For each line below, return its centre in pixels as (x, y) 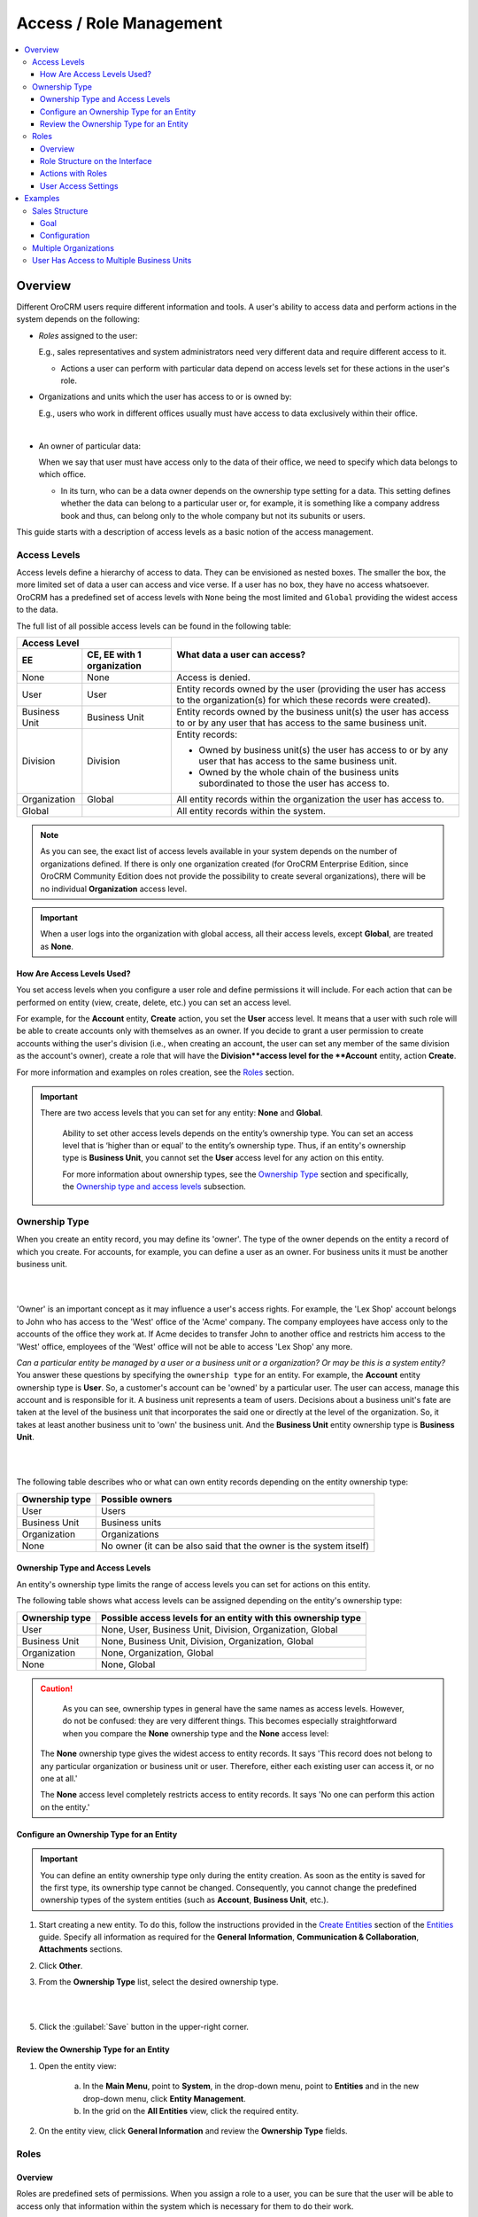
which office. (62, 474)
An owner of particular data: (90, 446)
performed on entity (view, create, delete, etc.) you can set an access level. (154, 1002)
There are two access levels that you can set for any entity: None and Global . (181, 1113)
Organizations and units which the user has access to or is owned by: (165, 397)
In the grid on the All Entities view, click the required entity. (191, 2111)
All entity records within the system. (251, 811)
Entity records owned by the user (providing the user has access (311, 689)
